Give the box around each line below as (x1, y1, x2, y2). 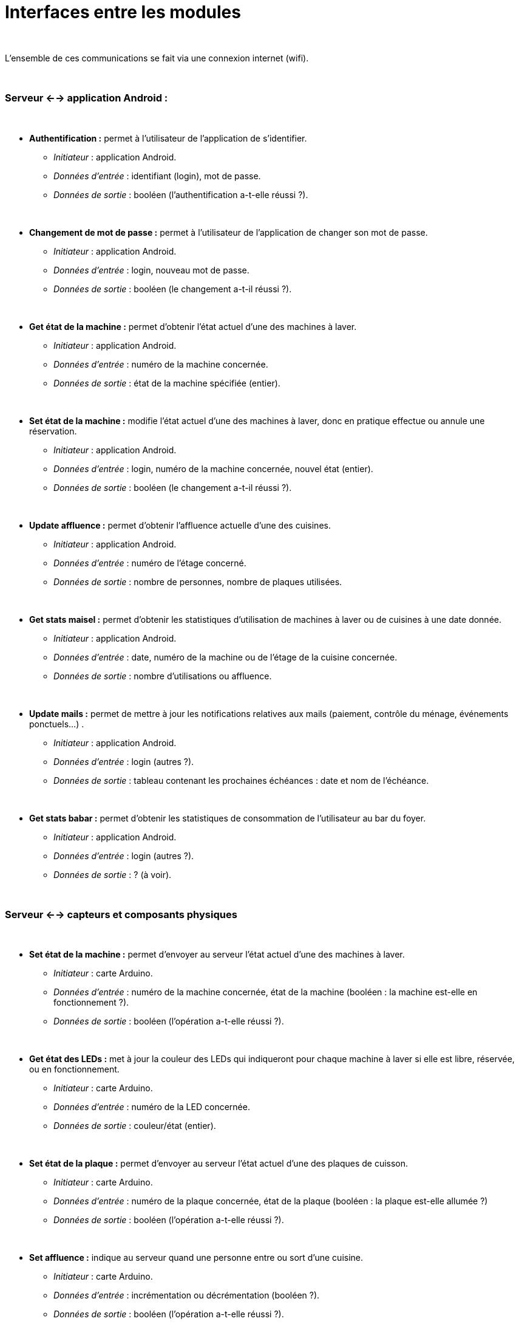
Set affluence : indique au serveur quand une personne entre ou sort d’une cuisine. (29, 1252, 364, 1263)
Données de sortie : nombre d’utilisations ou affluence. (53, 670, 272, 681)
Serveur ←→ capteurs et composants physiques (5, 908, 237, 921)
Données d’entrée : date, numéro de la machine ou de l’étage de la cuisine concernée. (53, 651, 398, 662)
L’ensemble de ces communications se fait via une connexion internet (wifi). (5, 52, 309, 63)
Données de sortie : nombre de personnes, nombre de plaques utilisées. (53, 576, 342, 587)
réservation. (29, 425, 77, 436)
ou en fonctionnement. (29, 1064, 120, 1075)
